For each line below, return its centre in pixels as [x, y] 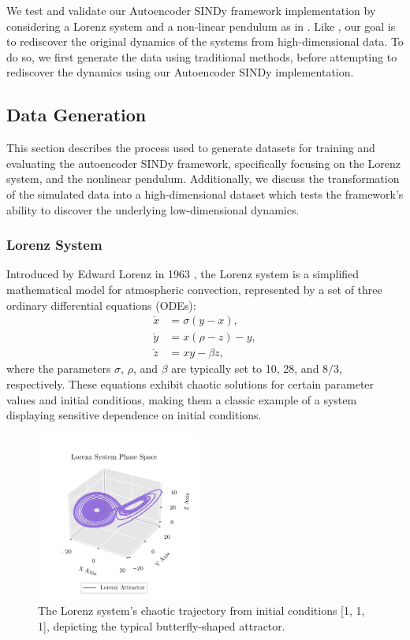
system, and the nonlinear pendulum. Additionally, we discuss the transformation [203, 179]
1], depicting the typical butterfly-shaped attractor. [162, 625]
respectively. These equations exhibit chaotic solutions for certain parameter [190, 384]
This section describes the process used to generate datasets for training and [191, 148]
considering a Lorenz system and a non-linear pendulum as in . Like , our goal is [201, 26]
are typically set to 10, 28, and [245, 368]
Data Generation [76, 115]
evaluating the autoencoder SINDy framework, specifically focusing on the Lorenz [204, 163]
